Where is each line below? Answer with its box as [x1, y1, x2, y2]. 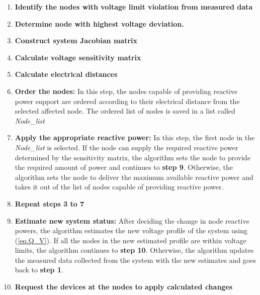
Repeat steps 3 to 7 [15, 198, 84, 209]
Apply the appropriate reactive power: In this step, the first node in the [15, 132, 255, 143]
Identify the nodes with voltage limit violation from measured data [15, 2, 253, 12]
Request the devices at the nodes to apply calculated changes [15, 281, 233, 292]
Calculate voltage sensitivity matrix [15, 52, 141, 62]
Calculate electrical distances [15, 69, 118, 79]
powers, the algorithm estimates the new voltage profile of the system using [15, 225, 247, 236]
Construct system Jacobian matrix [15, 35, 138, 46]
